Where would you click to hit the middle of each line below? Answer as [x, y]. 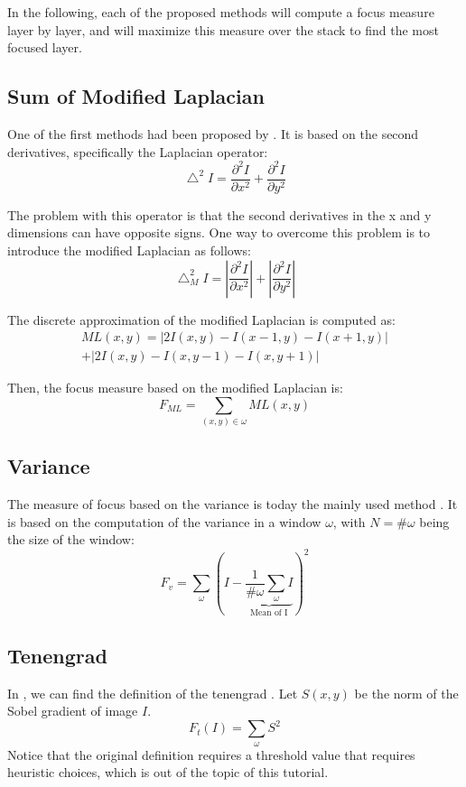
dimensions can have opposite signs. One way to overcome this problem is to [219, 232]
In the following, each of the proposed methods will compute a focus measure [221, 12]
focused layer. [45, 47]
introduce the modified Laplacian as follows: [129, 250]
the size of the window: [71, 539]
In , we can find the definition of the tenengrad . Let [153, 693]
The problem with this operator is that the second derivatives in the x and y [219, 214]
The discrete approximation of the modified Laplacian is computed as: [201, 319]
